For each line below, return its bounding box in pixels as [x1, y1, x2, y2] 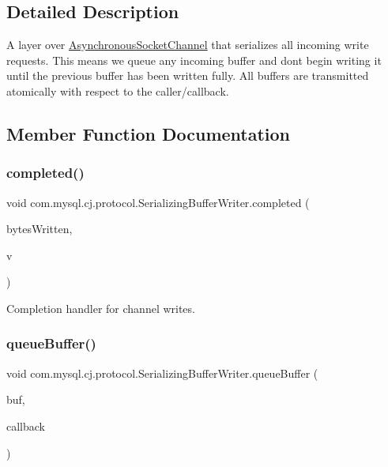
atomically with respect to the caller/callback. [6, 82, 229, 99]
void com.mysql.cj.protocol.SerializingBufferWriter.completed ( [6, 194, 310, 210]
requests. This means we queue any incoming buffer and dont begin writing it [6, 51, 382, 68]
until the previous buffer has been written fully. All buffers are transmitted [6, 67, 369, 84]
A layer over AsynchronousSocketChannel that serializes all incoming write [6, 36, 369, 53]
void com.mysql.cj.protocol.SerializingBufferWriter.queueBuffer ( [6, 364, 318, 381]
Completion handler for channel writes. [6, 299, 195, 316]
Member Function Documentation [6, 121, 291, 145]
